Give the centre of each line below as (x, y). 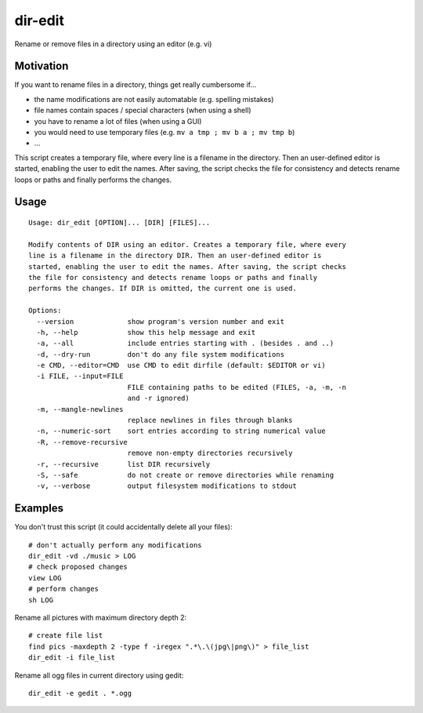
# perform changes (64, 589)
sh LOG (41, 600)
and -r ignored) (158, 398)
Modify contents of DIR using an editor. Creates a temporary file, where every (188, 244)
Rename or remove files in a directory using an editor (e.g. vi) (113, 44)
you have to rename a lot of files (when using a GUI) (118, 121)
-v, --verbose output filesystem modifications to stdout (166, 486)
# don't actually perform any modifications (116, 545)
